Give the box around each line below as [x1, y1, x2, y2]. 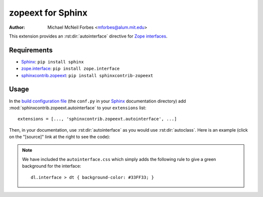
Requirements [9, 46, 53, 54]
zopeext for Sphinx [9, 7, 88, 18]
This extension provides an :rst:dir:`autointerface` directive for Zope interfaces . [9, 33, 168, 39]
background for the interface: [22, 163, 81, 169]
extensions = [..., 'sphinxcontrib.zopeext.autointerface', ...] [18, 116, 177, 122]
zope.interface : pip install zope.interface [21, 66, 120, 72]
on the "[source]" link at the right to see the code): [9, 134, 111, 140]
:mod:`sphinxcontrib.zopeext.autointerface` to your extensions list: [9, 105, 147, 111]
